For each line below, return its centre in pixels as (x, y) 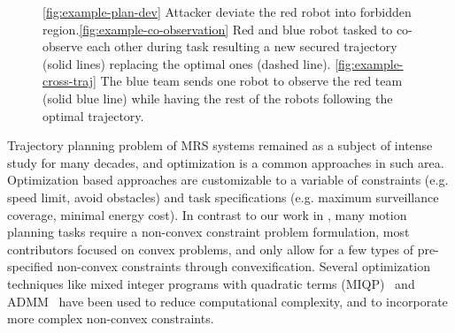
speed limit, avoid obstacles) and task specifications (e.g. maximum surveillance (223, 197)
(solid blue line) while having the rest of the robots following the (218, 98)
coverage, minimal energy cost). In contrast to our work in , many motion (207, 214)
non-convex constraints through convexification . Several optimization (243, 266)
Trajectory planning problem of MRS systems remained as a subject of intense (220, 145)
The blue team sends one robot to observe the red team (251, 81)
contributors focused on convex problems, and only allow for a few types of (210, 249)
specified (30, 266)
